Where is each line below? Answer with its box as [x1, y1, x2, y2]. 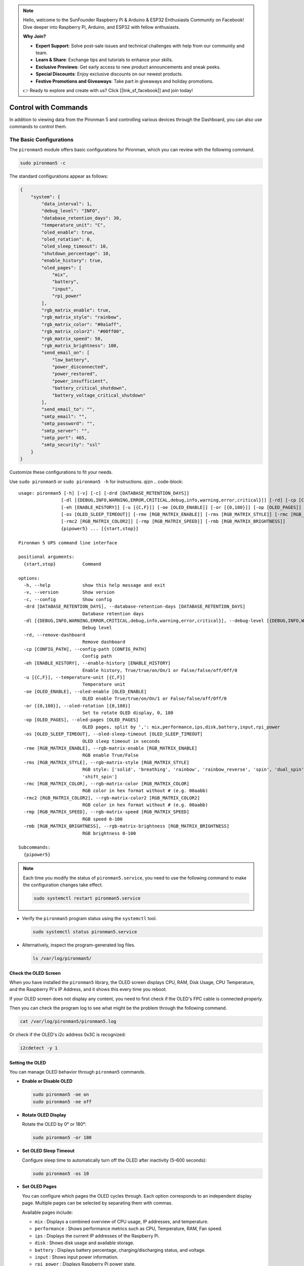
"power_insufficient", [52, 378, 108, 384]
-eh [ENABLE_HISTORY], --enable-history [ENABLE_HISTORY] [23, 660, 171, 666]
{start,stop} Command [23, 561, 101, 567]
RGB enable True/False [82, 753, 139, 758]
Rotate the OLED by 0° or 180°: [22, 1121, 87, 1127]
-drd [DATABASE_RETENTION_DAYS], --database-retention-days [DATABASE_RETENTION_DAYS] [23, 604, 246, 610]
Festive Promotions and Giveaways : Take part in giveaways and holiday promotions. [35, 78, 214, 84]
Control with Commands [9, 103, 88, 111]
